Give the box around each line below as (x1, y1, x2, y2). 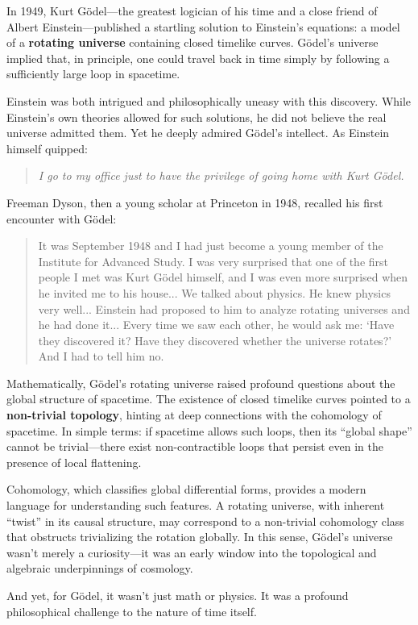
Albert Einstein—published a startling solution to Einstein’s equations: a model (6, 18, 400, 35)
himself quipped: (6, 140, 88, 156)
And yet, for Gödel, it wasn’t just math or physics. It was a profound (6, 587, 349, 603)
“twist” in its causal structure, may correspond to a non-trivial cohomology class (6, 512, 404, 529)
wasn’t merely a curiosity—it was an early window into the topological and (6, 544, 377, 560)
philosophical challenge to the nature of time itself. (6, 602, 257, 619)
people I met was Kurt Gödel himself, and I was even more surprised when (38, 269, 408, 285)
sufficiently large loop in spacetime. (6, 65, 180, 82)
